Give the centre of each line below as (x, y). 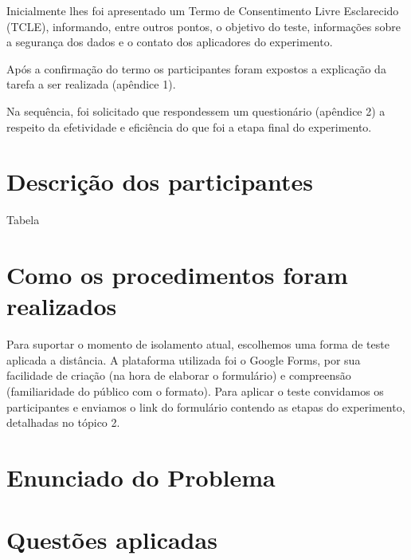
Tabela (23, 220)
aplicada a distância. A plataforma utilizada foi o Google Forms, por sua (184, 359)
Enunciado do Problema (141, 477)
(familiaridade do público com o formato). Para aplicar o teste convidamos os (195, 390)
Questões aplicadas (112, 540)
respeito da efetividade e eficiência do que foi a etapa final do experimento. (189, 126)
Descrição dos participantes (160, 181)
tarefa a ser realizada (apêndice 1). (91, 84)
